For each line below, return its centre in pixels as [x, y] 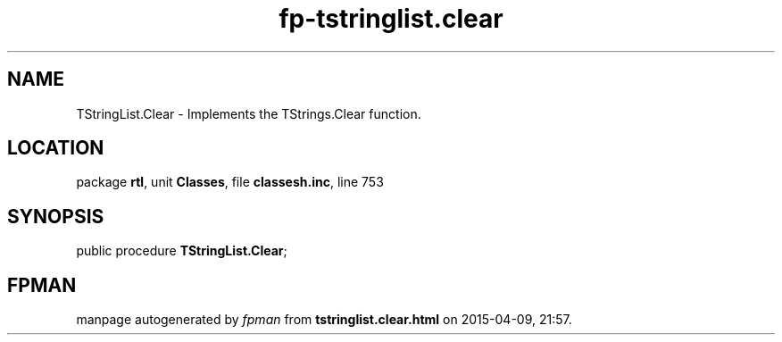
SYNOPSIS [56, 216]
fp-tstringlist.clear [391, 19]
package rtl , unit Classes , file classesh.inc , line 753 [230, 182]
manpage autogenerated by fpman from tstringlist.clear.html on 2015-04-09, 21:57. [324, 320]
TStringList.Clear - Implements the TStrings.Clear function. [249, 113]
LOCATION [56, 148]
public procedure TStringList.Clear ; [182, 251]
